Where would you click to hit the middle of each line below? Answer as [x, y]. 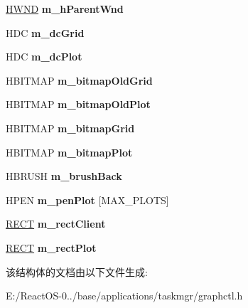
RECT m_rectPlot [51, 247]
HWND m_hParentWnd [65, 9]
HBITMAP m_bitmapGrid [70, 128]
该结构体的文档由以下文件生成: [77, 271]
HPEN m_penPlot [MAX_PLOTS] [87, 200]
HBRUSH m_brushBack [64, 176]
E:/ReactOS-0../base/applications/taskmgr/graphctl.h [124, 296]
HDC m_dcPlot [44, 57]
